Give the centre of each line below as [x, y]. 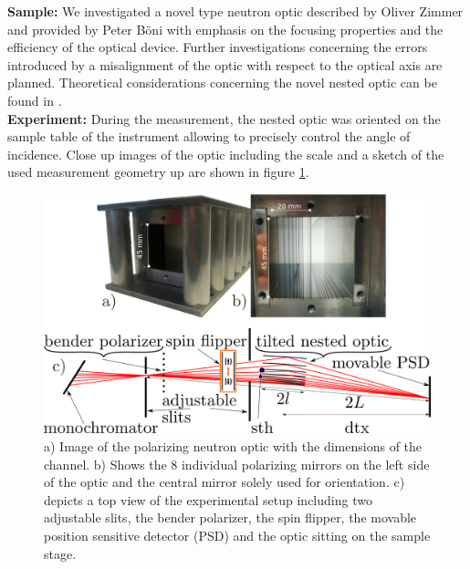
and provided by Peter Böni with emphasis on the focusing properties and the [225, 29]
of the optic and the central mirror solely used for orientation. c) [225, 482]
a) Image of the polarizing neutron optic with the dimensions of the [233, 446]
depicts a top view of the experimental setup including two [208, 499]
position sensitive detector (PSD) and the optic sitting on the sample [237, 536]
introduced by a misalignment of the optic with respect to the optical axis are [225, 64]
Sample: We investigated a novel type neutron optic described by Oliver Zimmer [235, 11]
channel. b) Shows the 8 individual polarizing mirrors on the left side [237, 464]
